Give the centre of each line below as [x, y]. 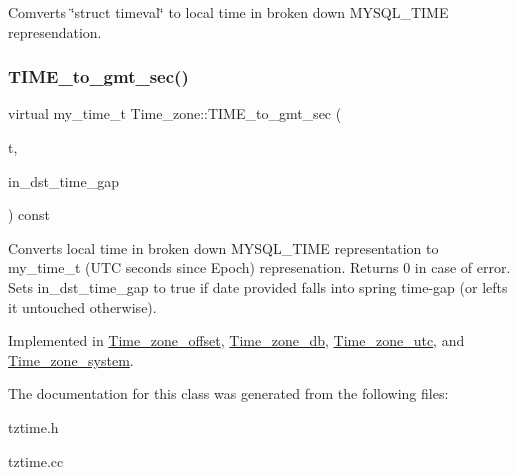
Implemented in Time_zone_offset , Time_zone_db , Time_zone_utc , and [236, 340]
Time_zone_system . [71, 359]
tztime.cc [36, 460]
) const [29, 214]
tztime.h [33, 426]
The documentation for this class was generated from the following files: [228, 393]
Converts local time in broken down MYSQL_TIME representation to [223, 247]
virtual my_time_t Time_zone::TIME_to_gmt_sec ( [175, 113]
